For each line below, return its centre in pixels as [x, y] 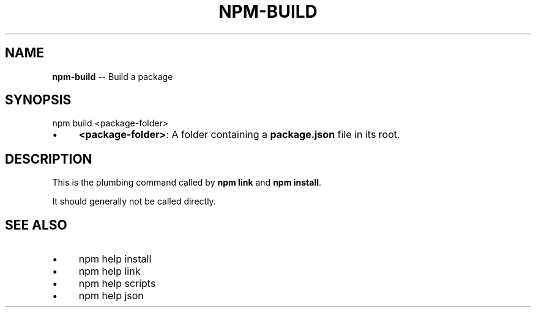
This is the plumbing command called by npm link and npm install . [187, 183]
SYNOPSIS [38, 100]
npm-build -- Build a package [113, 76]
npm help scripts [117, 284]
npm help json [111, 296]
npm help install [115, 259]
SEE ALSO [36, 225]
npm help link [110, 271]
